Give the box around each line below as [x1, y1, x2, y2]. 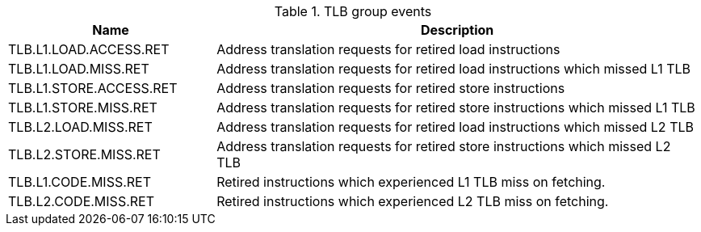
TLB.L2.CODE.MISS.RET [8, 193, 154, 209]
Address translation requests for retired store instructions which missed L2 [216, 138, 671, 154]
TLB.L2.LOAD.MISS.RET [8, 119, 153, 135]
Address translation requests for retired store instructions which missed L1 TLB [216, 99, 695, 116]
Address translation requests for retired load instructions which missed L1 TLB [216, 61, 691, 77]
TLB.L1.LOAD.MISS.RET [8, 61, 149, 77]
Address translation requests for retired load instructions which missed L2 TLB [216, 119, 694, 135]
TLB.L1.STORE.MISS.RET [8, 99, 157, 116]
